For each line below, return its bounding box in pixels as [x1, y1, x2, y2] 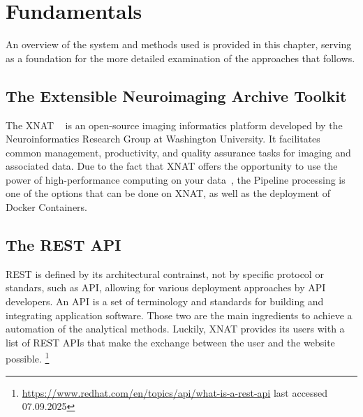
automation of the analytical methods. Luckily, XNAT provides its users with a [6, 321, 345, 336]
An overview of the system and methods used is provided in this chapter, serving [6, 37, 352, 52]
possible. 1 [6, 349, 50, 366]
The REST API [6, 234, 121, 256]
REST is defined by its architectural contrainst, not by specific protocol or [6, 266, 324, 281]
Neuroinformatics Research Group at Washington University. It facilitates [6, 131, 320, 146]
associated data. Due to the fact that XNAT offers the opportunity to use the [6, 159, 338, 173]
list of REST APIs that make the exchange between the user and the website [6, 335, 335, 349]
